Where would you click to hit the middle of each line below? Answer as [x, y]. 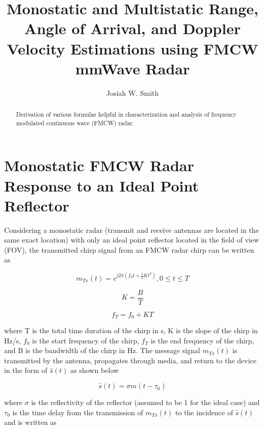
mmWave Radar [133, 68]
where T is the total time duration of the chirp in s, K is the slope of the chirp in [131, 330]
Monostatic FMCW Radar [99, 165]
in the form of [26, 370]
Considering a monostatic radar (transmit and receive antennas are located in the [131, 230]
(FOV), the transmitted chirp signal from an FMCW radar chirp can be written [129, 249]
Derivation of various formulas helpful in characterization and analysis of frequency [126, 114]
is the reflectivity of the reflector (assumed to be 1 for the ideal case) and [146, 402]
